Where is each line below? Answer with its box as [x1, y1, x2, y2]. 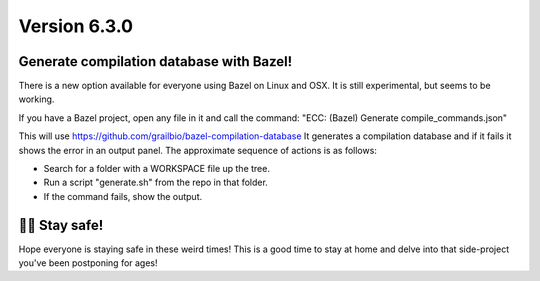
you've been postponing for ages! [18, 257, 159, 269]
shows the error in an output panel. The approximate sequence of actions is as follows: [18, 144, 377, 156]
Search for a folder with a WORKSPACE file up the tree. [43, 163, 270, 175]
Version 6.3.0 [18, 15, 134, 37]
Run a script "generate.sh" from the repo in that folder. [43, 176, 269, 189]
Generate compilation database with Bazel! [18, 53, 293, 70]
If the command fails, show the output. [43, 190, 203, 202]
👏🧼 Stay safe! [18, 216, 104, 234]
